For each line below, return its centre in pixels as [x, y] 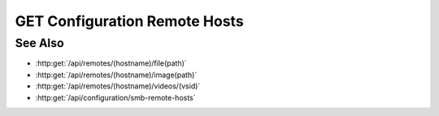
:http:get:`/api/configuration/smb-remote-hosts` [115, 97]
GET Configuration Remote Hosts [129, 21]
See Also [39, 43]
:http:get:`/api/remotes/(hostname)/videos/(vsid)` [118, 86]
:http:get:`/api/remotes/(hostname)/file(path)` [111, 63]
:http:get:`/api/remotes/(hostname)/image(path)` [116, 75]
